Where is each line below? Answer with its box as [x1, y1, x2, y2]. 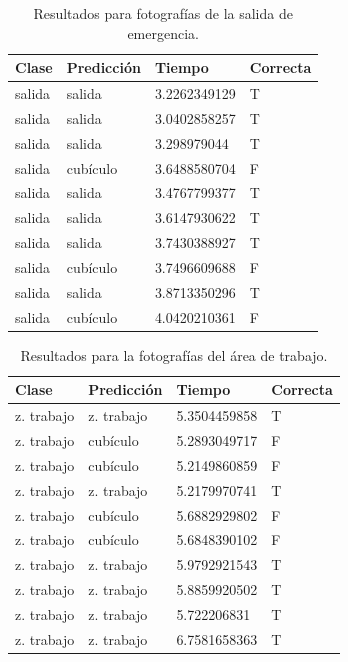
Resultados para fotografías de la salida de [33, 3, 293, 23]
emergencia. [127, 22, 199, 43]
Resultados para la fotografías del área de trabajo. [20, 344, 328, 365]
